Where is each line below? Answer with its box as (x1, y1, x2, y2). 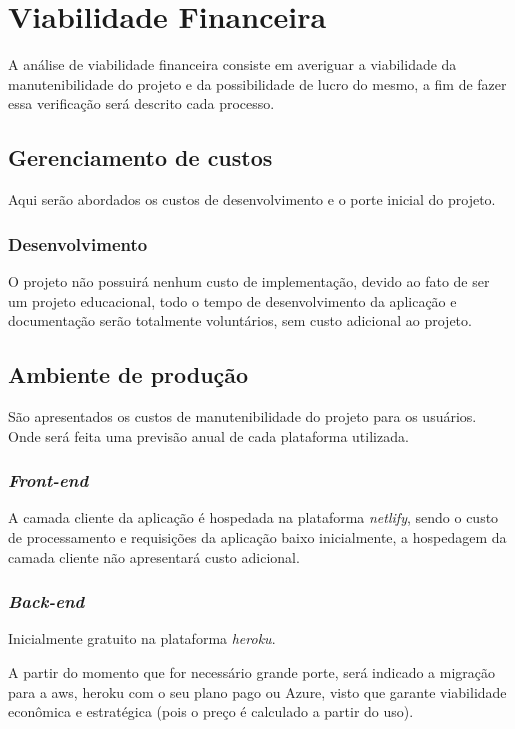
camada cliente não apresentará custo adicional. (8, 546, 300, 567)
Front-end (8, 468, 89, 493)
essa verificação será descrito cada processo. (8, 93, 275, 114)
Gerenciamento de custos (8, 142, 273, 173)
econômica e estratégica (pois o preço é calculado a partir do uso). (8, 701, 414, 722)
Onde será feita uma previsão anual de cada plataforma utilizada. (8, 425, 409, 446)
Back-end (8, 589, 85, 614)
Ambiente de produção (8, 359, 249, 390)
